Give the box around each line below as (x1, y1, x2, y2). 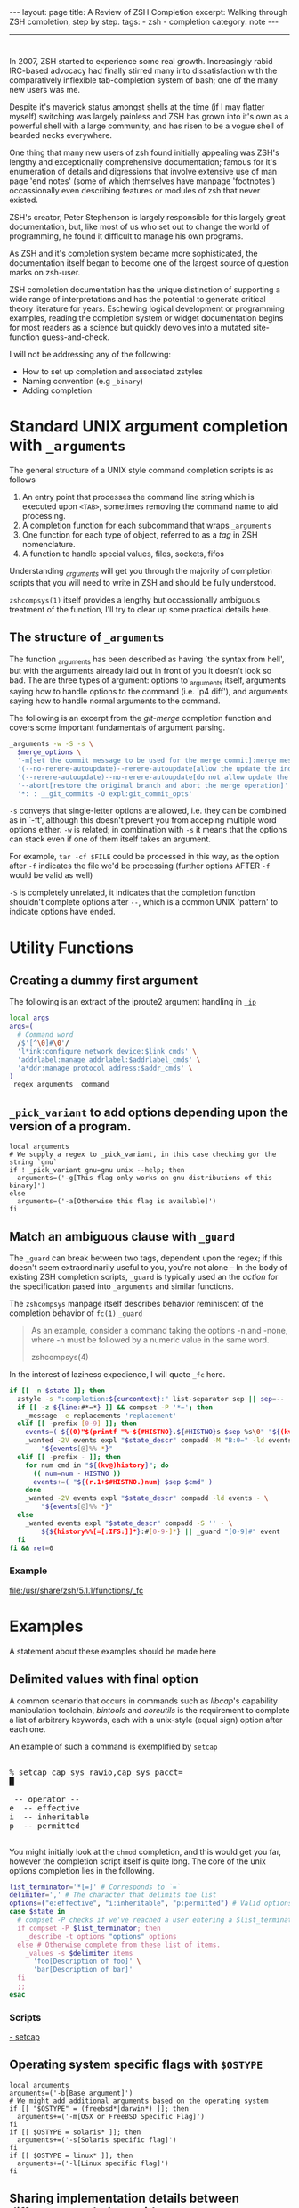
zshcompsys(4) (30, 1351, 89, 1362)
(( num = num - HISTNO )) (32, 1469, 122, 1478)
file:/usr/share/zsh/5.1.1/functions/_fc (9, 1585, 144, 1596)
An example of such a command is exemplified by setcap (9, 1741, 218, 1752)
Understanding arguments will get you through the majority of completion (9, 566, 273, 579)
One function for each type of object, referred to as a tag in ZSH (21, 529, 258, 540)
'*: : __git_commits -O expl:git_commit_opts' (17, 789, 193, 799)
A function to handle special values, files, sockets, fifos (21, 548, 225, 559)
